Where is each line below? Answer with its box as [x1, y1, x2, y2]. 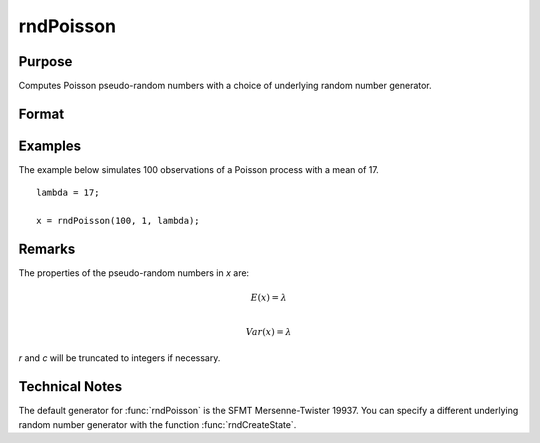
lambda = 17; [36, 187, 100, 199]
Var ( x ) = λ [245, 326, 292, 338]
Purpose [18, 53, 73, 70]
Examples [18, 137, 82, 154]
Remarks [18, 240, 76, 257]
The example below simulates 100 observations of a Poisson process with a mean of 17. [18, 163, 379, 175]
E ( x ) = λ [250, 292, 287, 304]
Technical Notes [18, 378, 123, 395]
